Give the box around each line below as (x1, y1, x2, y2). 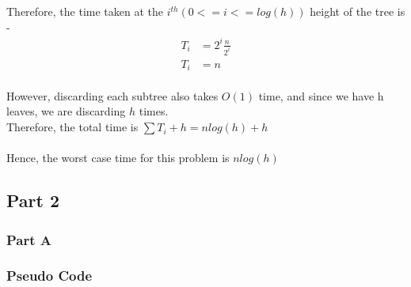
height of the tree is (310, 3, 405, 20)
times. (139, 103, 169, 119)
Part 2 (6, 188, 60, 213)
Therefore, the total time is (6, 119, 139, 135)
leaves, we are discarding (6, 103, 126, 119)
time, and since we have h (258, 87, 384, 104)
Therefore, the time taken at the (6, 3, 164, 20)
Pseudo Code (6, 266, 93, 285)
